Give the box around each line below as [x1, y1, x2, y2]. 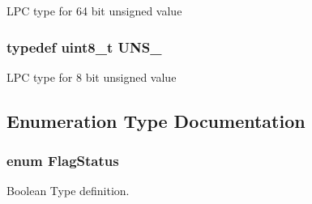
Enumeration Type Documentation [6, 108, 306, 133]
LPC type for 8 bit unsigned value [6, 68, 177, 85]
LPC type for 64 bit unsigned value [6, 2, 182, 19]
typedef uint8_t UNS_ [6, 36, 162, 57]
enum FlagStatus [6, 151, 119, 171]
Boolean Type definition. [6, 182, 130, 199]
